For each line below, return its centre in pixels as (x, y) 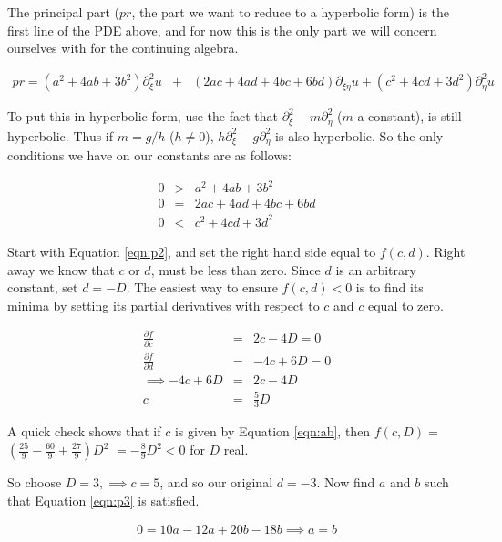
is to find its (389, 287)
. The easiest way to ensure (202, 287)
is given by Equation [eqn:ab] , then (272, 431)
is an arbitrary (376, 269)
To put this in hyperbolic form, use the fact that (143, 116)
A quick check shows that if (84, 431)
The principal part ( (63, 12)
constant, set (43, 287)
